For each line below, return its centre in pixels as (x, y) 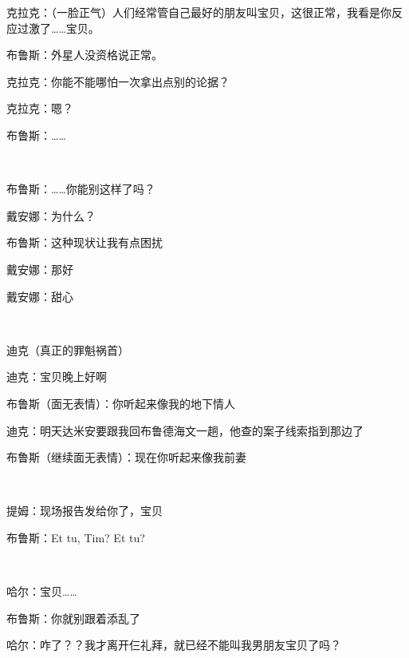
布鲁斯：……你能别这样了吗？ (81, 189)
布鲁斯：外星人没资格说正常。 (85, 55)
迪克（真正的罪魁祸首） (68, 349)
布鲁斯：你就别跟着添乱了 (73, 618)
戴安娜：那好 (40, 269)
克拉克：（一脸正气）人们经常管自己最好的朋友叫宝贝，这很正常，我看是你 (199, 12)
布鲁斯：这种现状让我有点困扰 (85, 242)
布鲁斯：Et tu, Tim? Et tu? (76, 537)
